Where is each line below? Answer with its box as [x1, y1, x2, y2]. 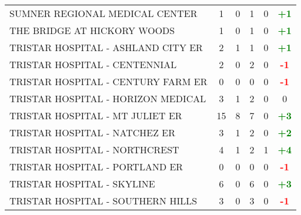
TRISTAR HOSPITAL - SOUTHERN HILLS [9, 194, 198, 207]
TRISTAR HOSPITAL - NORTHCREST [9, 143, 179, 156]
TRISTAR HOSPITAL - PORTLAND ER [9, 160, 183, 173]
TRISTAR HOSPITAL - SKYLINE [9, 177, 155, 190]
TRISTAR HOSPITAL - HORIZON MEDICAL [9, 92, 206, 105]
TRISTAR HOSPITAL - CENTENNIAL [9, 58, 177, 71]
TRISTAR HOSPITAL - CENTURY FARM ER [9, 75, 208, 88]
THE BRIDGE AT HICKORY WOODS [9, 23, 175, 37]
